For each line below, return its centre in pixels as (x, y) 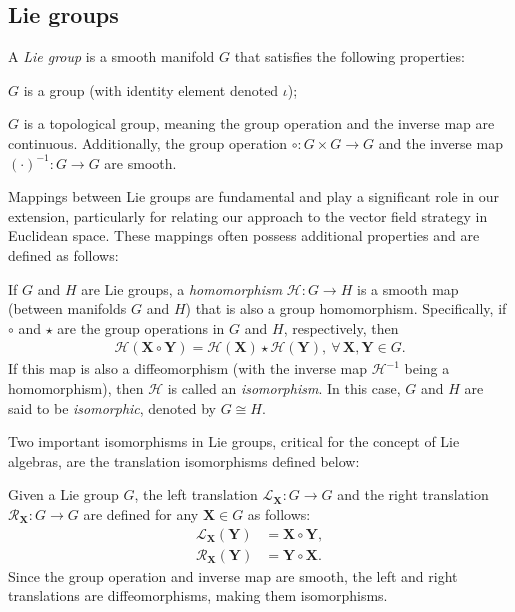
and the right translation (413, 494)
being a (427, 368)
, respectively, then (341, 327)
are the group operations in (141, 327)
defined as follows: (63, 254)
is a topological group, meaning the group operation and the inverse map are (259, 123)
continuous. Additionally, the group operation (148, 142)
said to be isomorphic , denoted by (112, 407)
